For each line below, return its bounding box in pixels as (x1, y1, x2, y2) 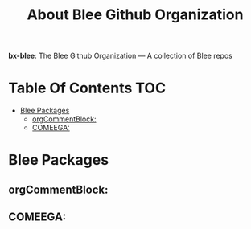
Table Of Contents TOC (8, 79, 167, 97)
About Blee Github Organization (27, 6, 244, 24)
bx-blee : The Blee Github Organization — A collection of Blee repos (8, 51, 233, 61)
